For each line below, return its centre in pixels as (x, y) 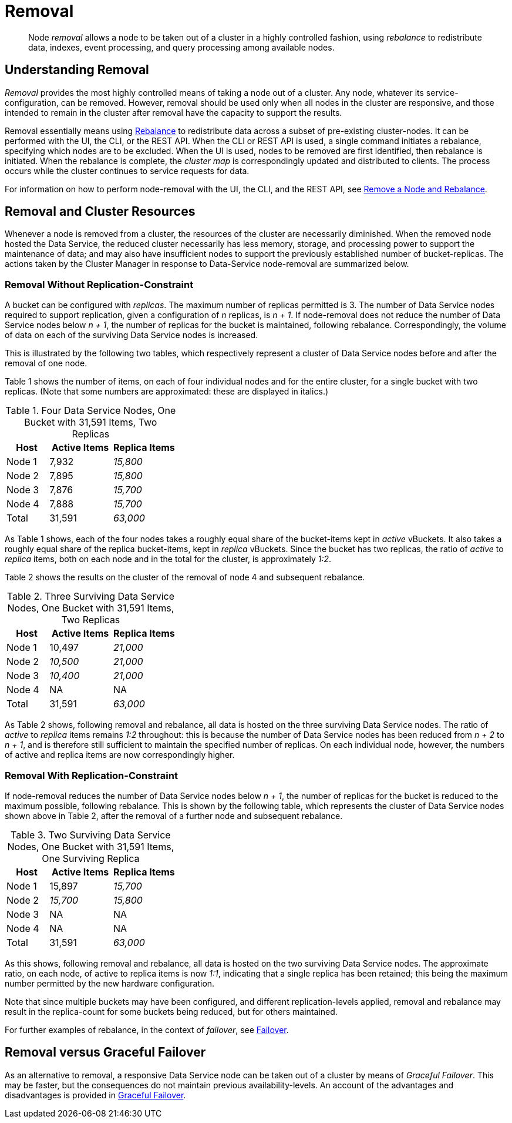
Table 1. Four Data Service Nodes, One (91, 411)
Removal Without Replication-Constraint (99, 284)
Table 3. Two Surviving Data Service (91, 835)
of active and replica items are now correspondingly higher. (120, 755)
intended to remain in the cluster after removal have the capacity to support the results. (174, 112)
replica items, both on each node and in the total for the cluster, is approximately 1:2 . (168, 559)
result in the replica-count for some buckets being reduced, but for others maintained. (171, 1011)
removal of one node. (46, 363)
